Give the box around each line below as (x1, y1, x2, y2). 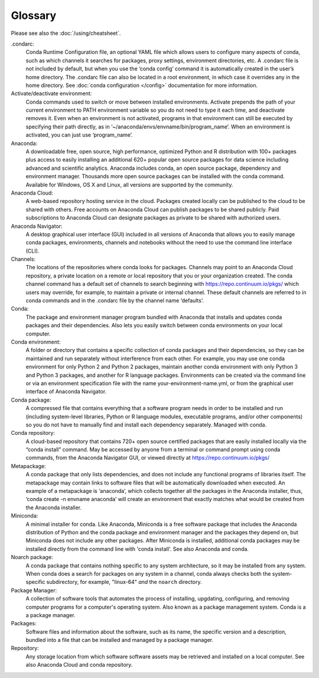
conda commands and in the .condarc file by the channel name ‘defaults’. (25, 297, 204, 304)
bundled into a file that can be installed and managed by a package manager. (25, 637, 214, 644)
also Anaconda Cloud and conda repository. (25, 661, 133, 669)
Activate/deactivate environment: (11, 90, 92, 97)
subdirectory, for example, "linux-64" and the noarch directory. (46, 579, 202, 586)
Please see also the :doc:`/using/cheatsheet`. (11, 30, 121, 37)
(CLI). (25, 247, 40, 254)
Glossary (11, 9, 57, 22)
